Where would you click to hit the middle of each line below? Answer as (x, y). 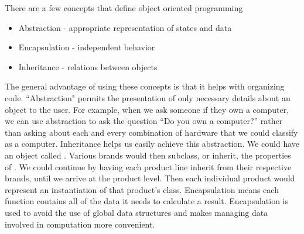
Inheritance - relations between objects (88, 66)
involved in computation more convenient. (80, 224)
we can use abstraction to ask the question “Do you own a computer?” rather (144, 121)
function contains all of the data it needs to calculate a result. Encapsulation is (147, 201)
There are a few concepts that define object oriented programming (124, 8)
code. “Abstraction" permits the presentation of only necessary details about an (148, 97)
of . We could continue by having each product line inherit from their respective (148, 166)
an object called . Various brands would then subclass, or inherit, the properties (148, 155)
